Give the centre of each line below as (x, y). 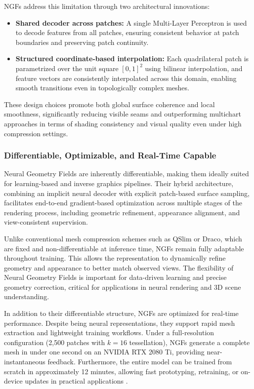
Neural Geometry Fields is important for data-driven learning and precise (115, 277)
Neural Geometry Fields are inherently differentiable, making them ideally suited (127, 174)
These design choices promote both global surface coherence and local (109, 104)
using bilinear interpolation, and (194, 68)
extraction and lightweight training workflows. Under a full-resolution (109, 332)
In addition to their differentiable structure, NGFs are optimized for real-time (121, 313)
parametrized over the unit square (67, 68)
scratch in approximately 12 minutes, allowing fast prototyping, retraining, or (121, 371)
